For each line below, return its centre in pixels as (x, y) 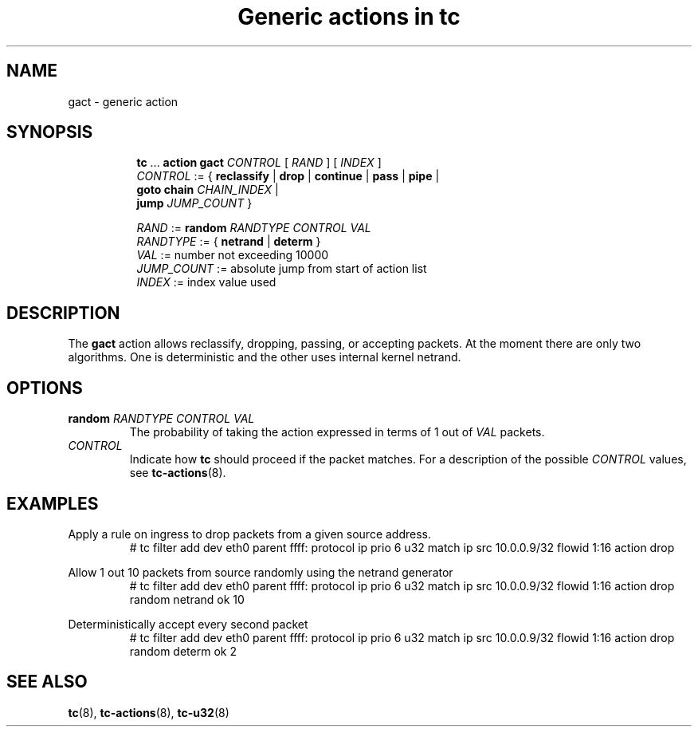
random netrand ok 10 (187, 599)
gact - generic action (123, 101)
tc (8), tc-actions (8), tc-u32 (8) (149, 712)
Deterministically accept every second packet (188, 624)
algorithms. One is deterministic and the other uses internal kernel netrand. (265, 357)
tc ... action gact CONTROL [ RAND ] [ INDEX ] (259, 163)
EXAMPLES (53, 503)
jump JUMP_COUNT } (194, 203)
